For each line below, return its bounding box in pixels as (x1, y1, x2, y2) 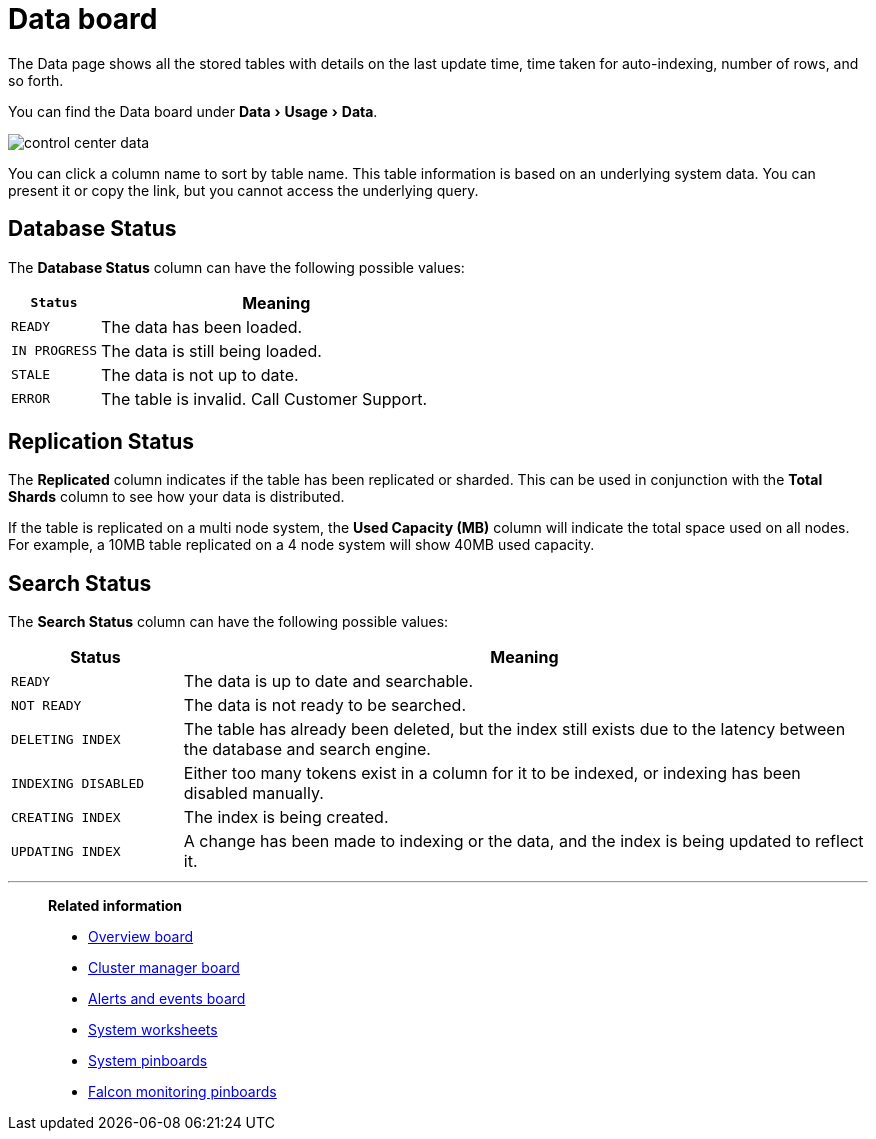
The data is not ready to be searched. (183, 695, 466, 716)
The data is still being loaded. (101, 340, 322, 361)
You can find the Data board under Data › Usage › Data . (8, 102, 378, 120)
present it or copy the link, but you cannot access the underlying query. (8, 181, 479, 199)
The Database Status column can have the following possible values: (8, 258, 465, 276)
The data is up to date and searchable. (183, 671, 474, 692)
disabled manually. (183, 783, 324, 804)
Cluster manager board (88, 959, 240, 977)
